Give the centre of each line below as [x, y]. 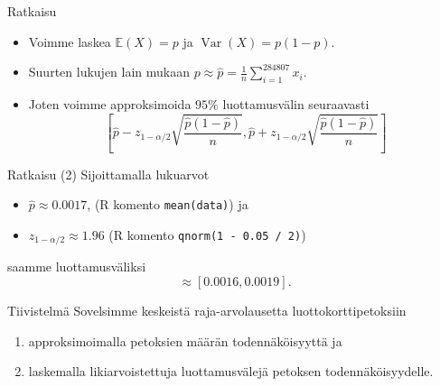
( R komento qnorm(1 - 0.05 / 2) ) [207, 235]
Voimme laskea [70, 41]
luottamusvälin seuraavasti [296, 103]
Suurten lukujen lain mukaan [109, 72]
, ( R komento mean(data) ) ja [168, 204]
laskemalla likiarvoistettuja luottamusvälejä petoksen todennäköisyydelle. [231, 371]
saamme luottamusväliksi [77, 267]
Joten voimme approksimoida [110, 103]
